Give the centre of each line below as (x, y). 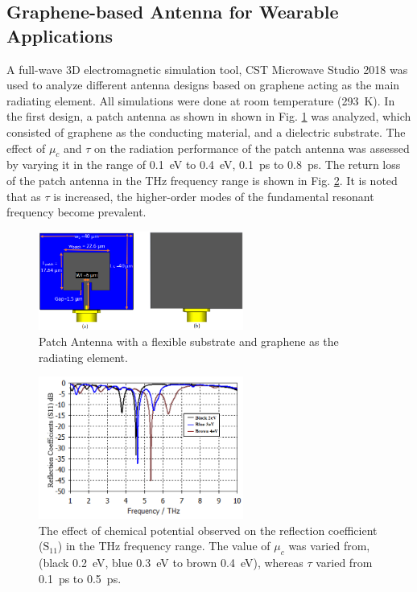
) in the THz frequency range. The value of (164, 546)
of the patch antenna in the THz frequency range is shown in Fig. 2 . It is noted (202, 180)
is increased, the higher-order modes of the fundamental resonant (214, 196)
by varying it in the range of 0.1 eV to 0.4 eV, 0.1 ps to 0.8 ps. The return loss (204, 164)
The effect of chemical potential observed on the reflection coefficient (208, 530)
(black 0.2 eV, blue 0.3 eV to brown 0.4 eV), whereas (171, 563)
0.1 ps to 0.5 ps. (80, 578)
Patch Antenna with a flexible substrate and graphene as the (189, 341)
